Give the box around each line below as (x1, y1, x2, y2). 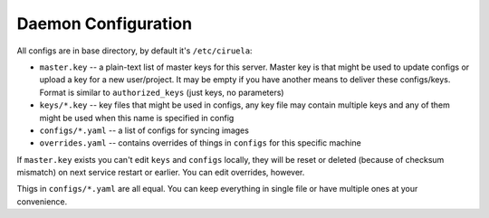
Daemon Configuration (16, 14, 193, 33)
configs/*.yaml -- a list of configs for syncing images (39, 125, 249, 136)
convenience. (16, 195, 68, 207)
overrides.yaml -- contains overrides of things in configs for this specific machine (39, 137, 361, 148)
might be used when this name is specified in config (39, 112, 235, 123)
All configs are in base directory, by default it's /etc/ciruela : (16, 45, 253, 56)
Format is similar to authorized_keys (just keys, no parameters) (39, 87, 284, 98)
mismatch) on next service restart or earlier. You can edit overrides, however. (16, 167, 305, 178)
